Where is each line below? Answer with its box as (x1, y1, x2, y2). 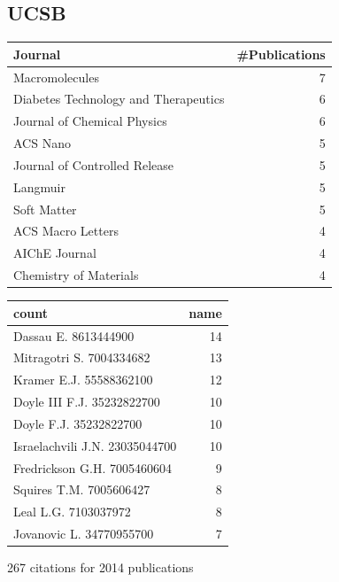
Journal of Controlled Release (13, 155, 173, 174)
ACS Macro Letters (13, 221, 119, 240)
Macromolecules (13, 67, 99, 86)
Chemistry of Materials (13, 266, 139, 284)
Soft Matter (13, 199, 77, 218)
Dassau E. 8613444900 (13, 326, 135, 345)
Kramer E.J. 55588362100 (13, 370, 153, 389)
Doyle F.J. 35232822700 (13, 414, 143, 432)
